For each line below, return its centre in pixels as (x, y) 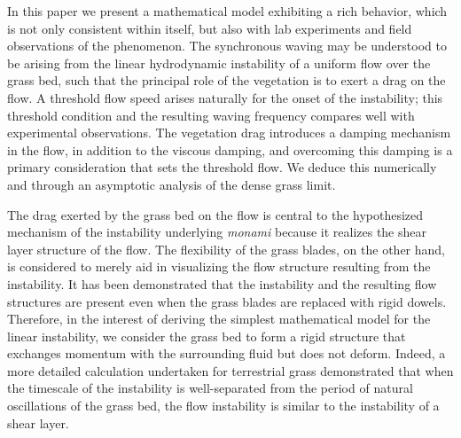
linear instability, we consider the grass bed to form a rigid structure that (207, 336)
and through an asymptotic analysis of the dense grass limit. (172, 184)
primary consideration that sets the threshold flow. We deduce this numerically (222, 167)
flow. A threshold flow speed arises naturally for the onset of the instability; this (225, 97)
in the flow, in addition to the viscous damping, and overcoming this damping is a (230, 149)
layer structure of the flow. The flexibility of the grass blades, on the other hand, (227, 249)
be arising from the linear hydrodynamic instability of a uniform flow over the (219, 63)
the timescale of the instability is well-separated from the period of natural (210, 388)
